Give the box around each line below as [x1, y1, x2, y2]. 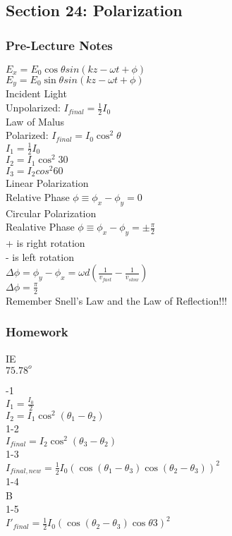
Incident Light [6, 86, 67, 101]
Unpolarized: [6, 100, 61, 115]
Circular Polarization [6, 205, 97, 220]
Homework [6, 323, 68, 341]
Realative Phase [6, 219, 75, 234]
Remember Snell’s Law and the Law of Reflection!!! [6, 293, 227, 307]
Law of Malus [6, 114, 65, 128]
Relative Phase [6, 190, 70, 205]
